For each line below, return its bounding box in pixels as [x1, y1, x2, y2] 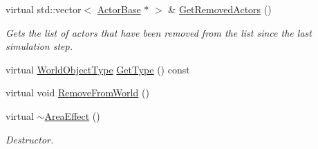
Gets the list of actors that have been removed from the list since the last [6, 25, 312, 40]
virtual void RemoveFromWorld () [6, 85, 149, 100]
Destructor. [6, 132, 54, 146]
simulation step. [6, 39, 73, 53]
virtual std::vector [6, 2, 82, 16]
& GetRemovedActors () [168, 2, 272, 16]
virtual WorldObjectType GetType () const [6, 62, 190, 76]
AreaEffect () [44, 108, 100, 123]
